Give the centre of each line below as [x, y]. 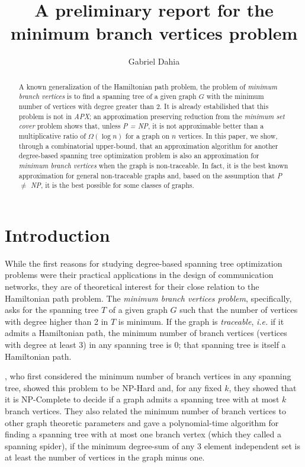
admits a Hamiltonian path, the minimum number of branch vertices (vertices [146, 333]
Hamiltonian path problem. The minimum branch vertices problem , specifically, [148, 298]
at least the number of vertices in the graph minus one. [105, 457]
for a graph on [147, 135]
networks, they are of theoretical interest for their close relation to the [132, 287]
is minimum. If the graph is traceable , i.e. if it [201, 321]
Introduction [57, 234]
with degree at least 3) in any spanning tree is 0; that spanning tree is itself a [145, 345]
